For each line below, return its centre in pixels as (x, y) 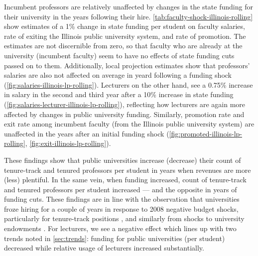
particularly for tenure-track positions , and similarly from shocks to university (124, 218)
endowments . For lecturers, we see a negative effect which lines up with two (120, 228)
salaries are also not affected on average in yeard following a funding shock (118, 75)
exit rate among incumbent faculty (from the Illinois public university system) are (129, 124)
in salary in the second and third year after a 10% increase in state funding (119, 94)
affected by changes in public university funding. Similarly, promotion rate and (124, 114)
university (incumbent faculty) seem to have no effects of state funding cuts (119, 55)
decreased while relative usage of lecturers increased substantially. (104, 248)
